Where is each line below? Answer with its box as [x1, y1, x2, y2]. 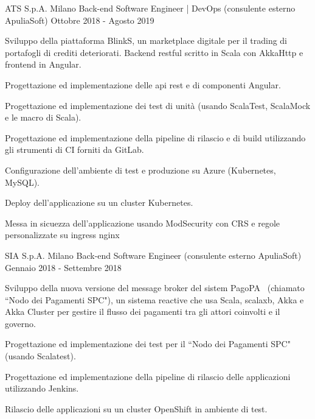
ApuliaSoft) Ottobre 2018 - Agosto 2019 [5, 13, 154, 26]
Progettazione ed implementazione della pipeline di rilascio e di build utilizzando [5, 131, 306, 144]
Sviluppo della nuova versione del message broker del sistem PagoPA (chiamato [5, 281, 305, 294]
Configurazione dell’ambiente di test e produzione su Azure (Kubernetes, [5, 163, 276, 176]
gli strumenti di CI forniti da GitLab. [5, 143, 144, 156]
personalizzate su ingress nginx [5, 228, 120, 241]
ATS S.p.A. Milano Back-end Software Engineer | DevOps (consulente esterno [5, 2, 296, 14]
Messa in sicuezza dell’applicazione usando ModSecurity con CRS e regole [5, 216, 280, 229]
